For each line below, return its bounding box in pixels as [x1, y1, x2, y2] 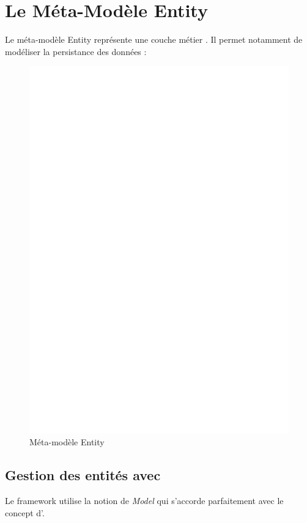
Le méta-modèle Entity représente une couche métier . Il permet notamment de [5, 33, 303, 46]
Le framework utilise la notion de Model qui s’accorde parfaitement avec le [5, 494, 284, 507]
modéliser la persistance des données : [5, 45, 147, 57]
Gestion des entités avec [5, 466, 161, 484]
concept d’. [5, 506, 45, 519]
